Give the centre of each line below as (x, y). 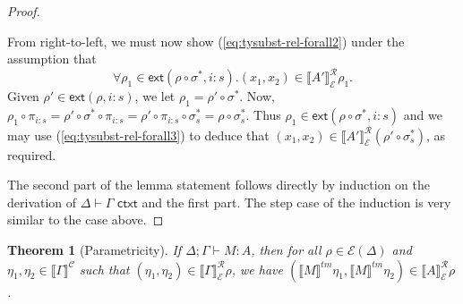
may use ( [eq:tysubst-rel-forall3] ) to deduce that (138, 135)
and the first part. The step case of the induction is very (296, 202)
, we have (257, 269)
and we (423, 115)
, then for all (286, 249)
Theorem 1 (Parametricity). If (94, 249)
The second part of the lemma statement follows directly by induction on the (219, 185)
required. (32, 154)
